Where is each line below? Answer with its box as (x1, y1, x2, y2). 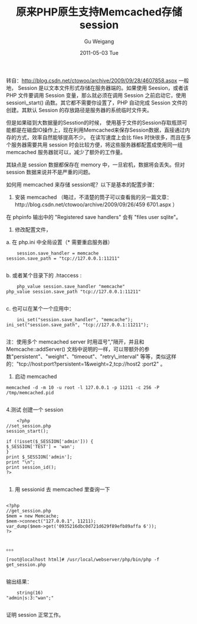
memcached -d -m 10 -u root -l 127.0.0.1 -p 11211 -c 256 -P (6, 384, 160, 390)
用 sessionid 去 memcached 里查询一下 (14, 485, 110, 493)
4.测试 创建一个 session (6, 406, 64, 413)
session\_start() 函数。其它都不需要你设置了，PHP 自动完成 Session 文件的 (6, 99, 188, 106)
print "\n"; (6, 459, 35, 465)
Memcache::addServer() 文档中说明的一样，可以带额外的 (6, 345, 145, 352)
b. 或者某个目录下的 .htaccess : (6, 272, 82, 279)
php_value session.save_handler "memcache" (17, 283, 126, 289)
